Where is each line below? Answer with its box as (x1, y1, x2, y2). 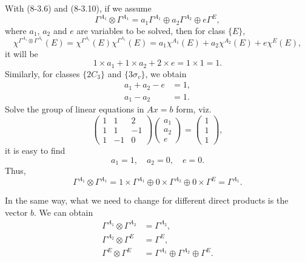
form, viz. (176, 103, 212, 115)
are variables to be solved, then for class (76, 24, 226, 36)
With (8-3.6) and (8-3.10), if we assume (5, 2, 152, 14)
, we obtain (145, 67, 187, 80)
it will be (5, 47, 38, 60)
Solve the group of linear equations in (5, 103, 144, 115)
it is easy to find (5, 144, 65, 157)
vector (5, 205, 28, 218)
